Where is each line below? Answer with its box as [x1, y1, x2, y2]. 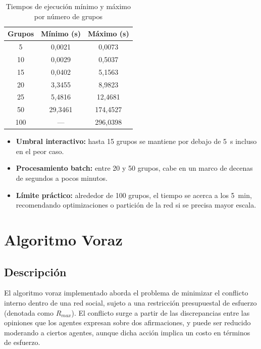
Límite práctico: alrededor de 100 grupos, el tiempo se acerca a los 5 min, [16, 189, 252, 200]
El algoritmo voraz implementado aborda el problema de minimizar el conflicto [4, 287, 248, 298]
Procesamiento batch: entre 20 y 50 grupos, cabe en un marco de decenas [16, 163, 253, 173]
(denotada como [4, 307, 54, 318]
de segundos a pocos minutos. [16, 172, 108, 183]
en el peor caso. [16, 145, 64, 156]
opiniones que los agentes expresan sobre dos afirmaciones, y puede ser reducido [4, 317, 251, 328]
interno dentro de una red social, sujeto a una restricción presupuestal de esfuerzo [4, 297, 257, 308]
